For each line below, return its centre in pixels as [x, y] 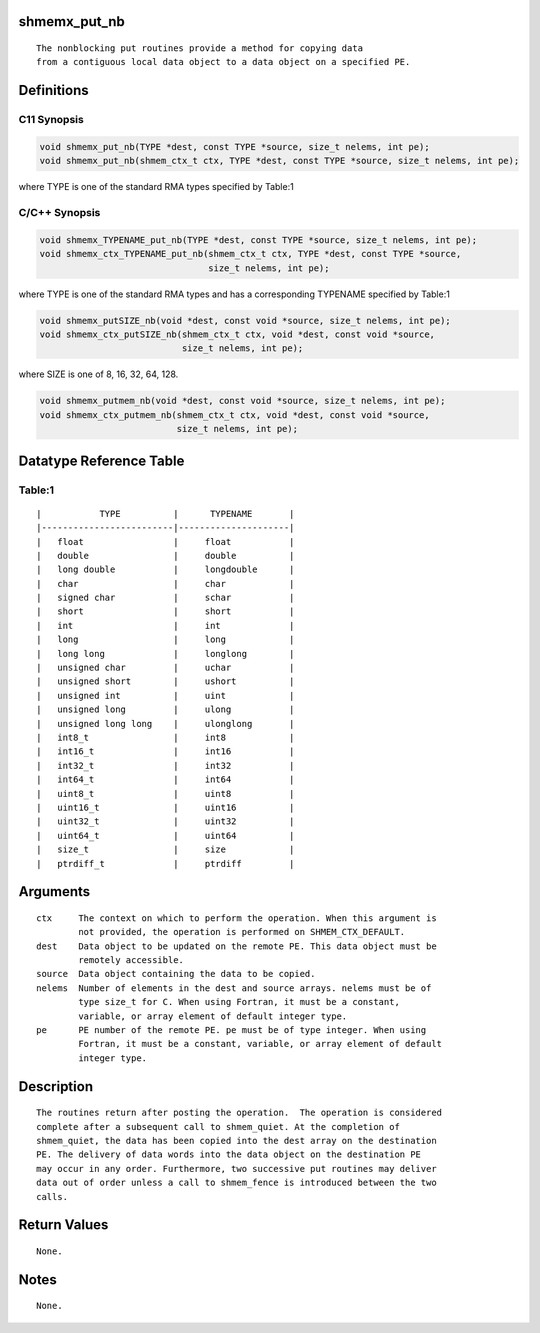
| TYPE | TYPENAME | [165, 513]
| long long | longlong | [165, 653]
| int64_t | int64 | [165, 779]
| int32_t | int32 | [165, 765]
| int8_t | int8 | [165, 737]
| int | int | [165, 625]
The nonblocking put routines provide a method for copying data [200, 48]
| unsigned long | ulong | [165, 709]
